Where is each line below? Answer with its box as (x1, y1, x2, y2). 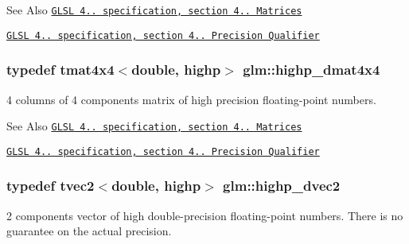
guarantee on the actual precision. (6, 223, 172, 239)
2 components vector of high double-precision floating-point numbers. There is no (6, 207, 403, 223)
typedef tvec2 (6, 176, 95, 196)
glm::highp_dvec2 (223, 176, 341, 196)
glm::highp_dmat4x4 (243, 60, 380, 79)
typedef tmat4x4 (6, 60, 115, 79)
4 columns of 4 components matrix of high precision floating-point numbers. (6, 91, 376, 107)
